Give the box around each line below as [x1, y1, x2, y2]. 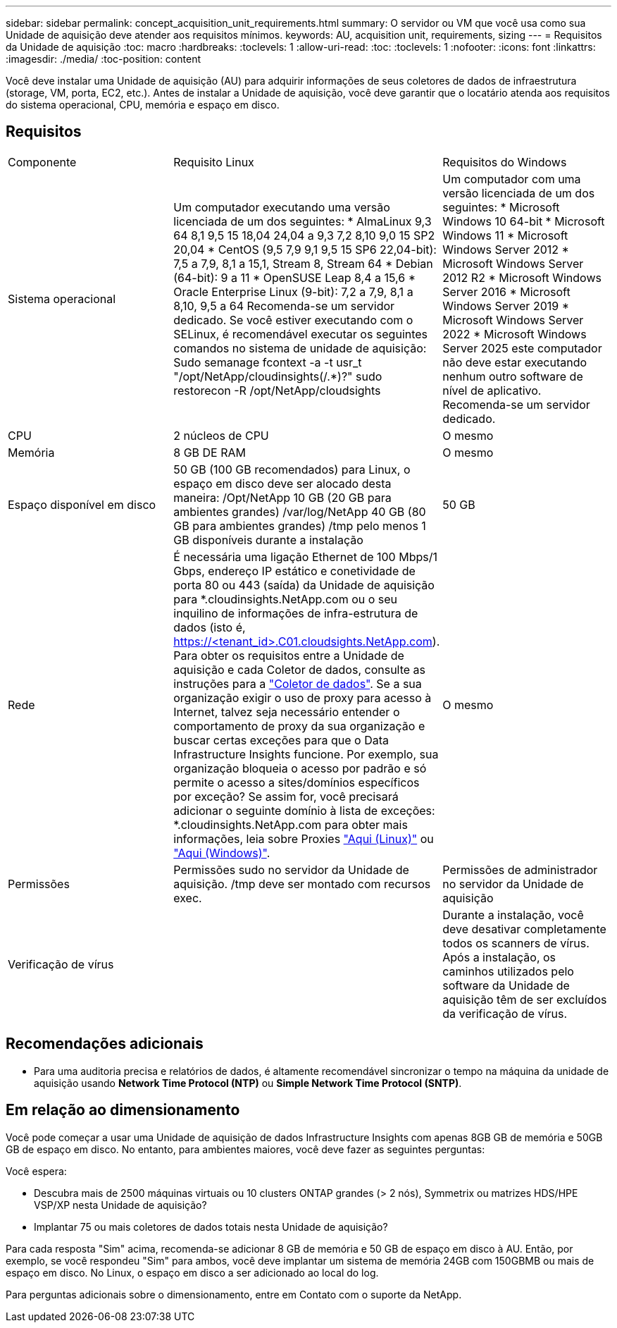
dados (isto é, [173, 620, 246, 634]
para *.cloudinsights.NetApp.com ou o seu [173, 591, 398, 606]
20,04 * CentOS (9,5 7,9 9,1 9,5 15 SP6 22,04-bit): [173, 242, 437, 257]
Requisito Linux [173, 154, 254, 169]
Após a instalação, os [442, 949, 556, 964]
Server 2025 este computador [442, 340, 602, 355]
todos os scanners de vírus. [442, 935, 590, 950]
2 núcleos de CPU [173, 428, 269, 443]
